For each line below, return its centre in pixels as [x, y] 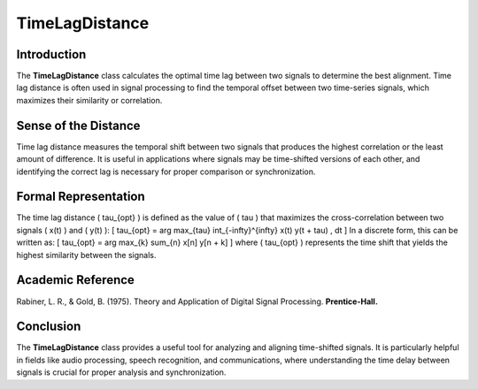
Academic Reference [75, 280]
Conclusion [49, 327]
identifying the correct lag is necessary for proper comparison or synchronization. [166, 172]
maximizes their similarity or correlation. [89, 100]
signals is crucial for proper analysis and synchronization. [121, 372]
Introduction [51, 54]
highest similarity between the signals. [86, 255]
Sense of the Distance [78, 125]
